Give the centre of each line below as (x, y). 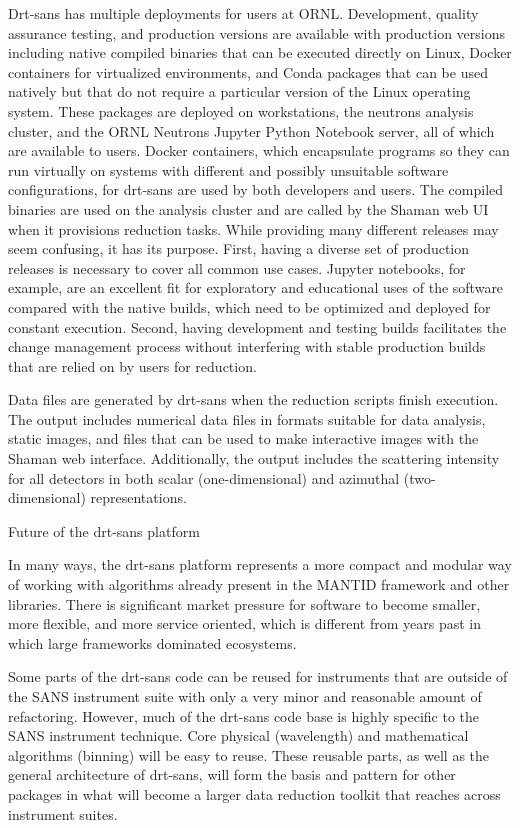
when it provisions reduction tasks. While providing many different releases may (253, 228)
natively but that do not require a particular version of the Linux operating (239, 91)
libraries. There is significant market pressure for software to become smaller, (244, 603)
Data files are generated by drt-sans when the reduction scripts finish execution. (253, 399)
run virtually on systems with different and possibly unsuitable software (228, 169)
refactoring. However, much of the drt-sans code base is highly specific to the (244, 715)
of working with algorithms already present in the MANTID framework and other (259, 584)
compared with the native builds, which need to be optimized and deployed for (249, 306)
